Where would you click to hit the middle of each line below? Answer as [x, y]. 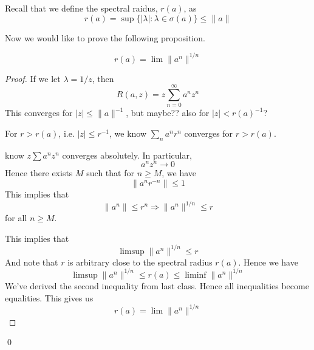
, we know [128, 133]
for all [16, 218]
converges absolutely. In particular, [127, 155]
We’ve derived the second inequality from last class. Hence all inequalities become [157, 285]
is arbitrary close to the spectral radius [140, 262]
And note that [32, 262]
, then [103, 78]
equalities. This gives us [49, 297]
